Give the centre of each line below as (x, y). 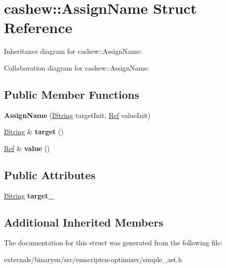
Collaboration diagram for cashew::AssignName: (77, 67)
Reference (38, 27)
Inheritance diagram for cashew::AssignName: (73, 51)
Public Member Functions (72, 94)
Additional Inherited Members (84, 222)
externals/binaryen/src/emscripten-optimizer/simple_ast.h (93, 259)
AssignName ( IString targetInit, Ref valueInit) (77, 115)
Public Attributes (50, 174)
